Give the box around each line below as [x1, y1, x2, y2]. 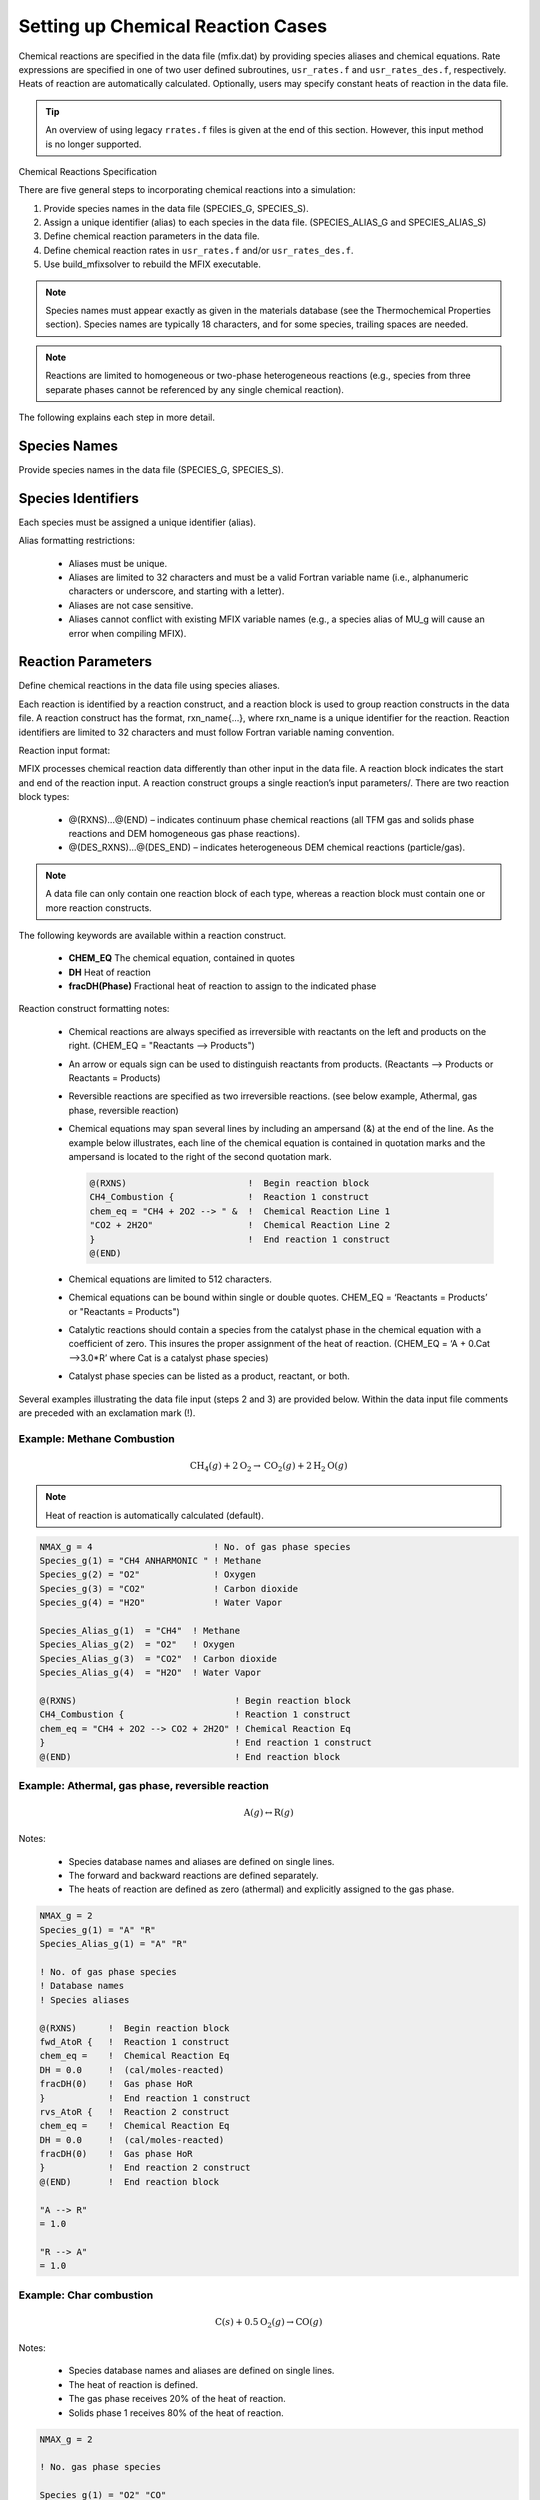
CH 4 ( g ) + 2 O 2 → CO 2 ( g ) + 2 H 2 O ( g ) [190, 1460, 348, 1474]
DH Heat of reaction [68, 966, 151, 978]
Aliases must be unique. [68, 557, 168, 569]
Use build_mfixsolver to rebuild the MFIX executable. [43, 258, 262, 270]
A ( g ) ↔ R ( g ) [243, 1806, 294, 1818]
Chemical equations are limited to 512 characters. [68, 1273, 272, 1285]
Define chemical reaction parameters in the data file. [43, 230, 260, 242]
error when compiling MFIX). [68, 627, 187, 639]
